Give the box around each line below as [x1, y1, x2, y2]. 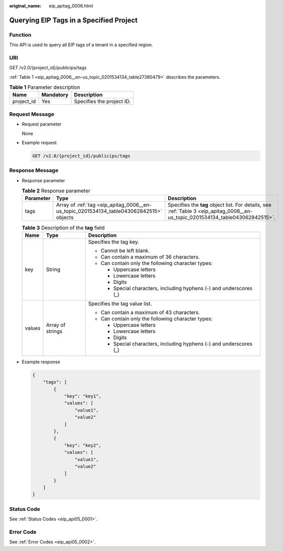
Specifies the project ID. [74, 98, 131, 105]
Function [9, 31, 32, 38]
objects [56, 214, 74, 221]
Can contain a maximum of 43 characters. [100, 309, 200, 316]
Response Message [9, 167, 59, 174]
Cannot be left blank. [100, 247, 150, 254]
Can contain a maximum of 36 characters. [100, 253, 200, 260]
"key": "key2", [64, 442, 101, 448]
